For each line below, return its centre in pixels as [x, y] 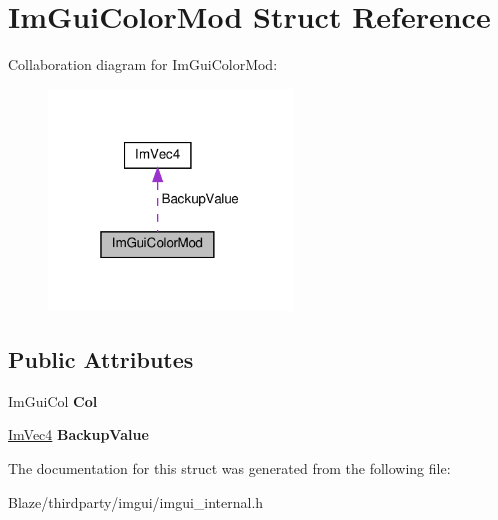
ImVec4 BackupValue [78, 434]
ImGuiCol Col [53, 400]
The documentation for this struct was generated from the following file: [229, 468]
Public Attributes [101, 359]
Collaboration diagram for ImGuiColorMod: [143, 64]
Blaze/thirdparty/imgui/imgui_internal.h [136, 501]
